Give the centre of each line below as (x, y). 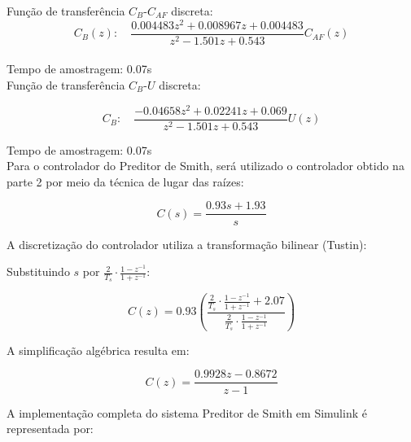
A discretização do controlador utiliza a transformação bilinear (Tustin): (187, 244)
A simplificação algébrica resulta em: (98, 350)
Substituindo (38, 271)
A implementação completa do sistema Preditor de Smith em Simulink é (187, 412)
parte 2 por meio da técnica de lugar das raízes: (125, 181)
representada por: (50, 429)
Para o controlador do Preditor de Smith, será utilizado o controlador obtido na (205, 166)
